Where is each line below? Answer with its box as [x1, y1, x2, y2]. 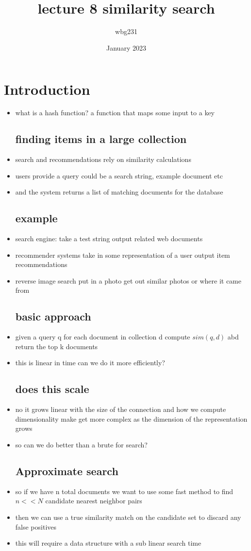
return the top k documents [15, 341, 98, 351]
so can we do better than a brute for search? [15, 439, 148, 449]
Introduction [4, 79, 90, 99]
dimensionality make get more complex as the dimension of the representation [15, 413, 248, 424]
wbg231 [115, 26, 137, 36]
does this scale [15, 381, 89, 396]
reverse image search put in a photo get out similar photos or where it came [15, 275, 242, 285]
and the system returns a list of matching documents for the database [15, 187, 223, 197]
